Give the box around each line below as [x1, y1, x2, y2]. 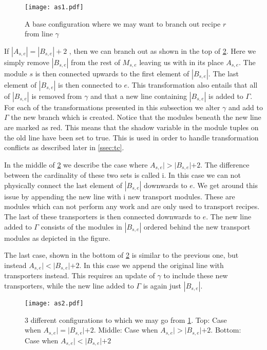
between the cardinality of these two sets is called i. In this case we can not [4, 170, 241, 180]
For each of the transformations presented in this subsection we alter [4, 101, 220, 112]
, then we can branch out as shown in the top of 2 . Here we [69, 45, 256, 56]
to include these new [163, 270, 228, 281]
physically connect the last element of [4, 179, 122, 190]
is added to [208, 90, 243, 101]
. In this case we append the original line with [79, 259, 224, 270]
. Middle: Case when [93, 324, 158, 335]
